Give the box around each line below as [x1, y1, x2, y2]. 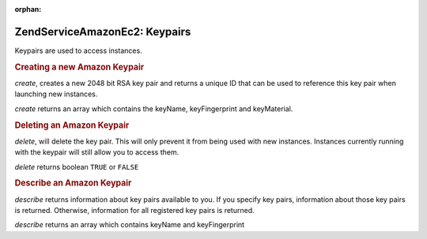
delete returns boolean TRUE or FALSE [14, 162, 139, 171]
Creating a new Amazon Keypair [14, 62, 145, 73]
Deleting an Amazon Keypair [14, 119, 130, 130]
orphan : [14, 5, 42, 13]
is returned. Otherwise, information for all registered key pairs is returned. [14, 206, 255, 215]
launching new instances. [14, 89, 98, 99]
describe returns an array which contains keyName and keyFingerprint [14, 220, 245, 230]
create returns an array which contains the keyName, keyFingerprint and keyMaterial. [14, 103, 293, 114]
